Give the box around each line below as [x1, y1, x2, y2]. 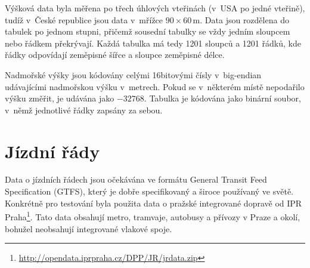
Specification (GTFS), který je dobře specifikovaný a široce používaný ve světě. [5, 185, 294, 198]
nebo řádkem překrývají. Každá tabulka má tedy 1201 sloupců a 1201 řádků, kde [5, 36, 301, 49]
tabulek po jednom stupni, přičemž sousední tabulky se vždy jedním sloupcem [5, 25, 290, 38]
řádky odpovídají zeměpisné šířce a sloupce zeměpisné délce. [5, 48, 225, 61]
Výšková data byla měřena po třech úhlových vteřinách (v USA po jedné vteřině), [5, 2, 305, 14]
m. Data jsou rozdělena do [193, 13, 289, 26]
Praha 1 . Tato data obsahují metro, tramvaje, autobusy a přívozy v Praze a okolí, [5, 209, 300, 223]
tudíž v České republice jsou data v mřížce [5, 13, 163, 26]
